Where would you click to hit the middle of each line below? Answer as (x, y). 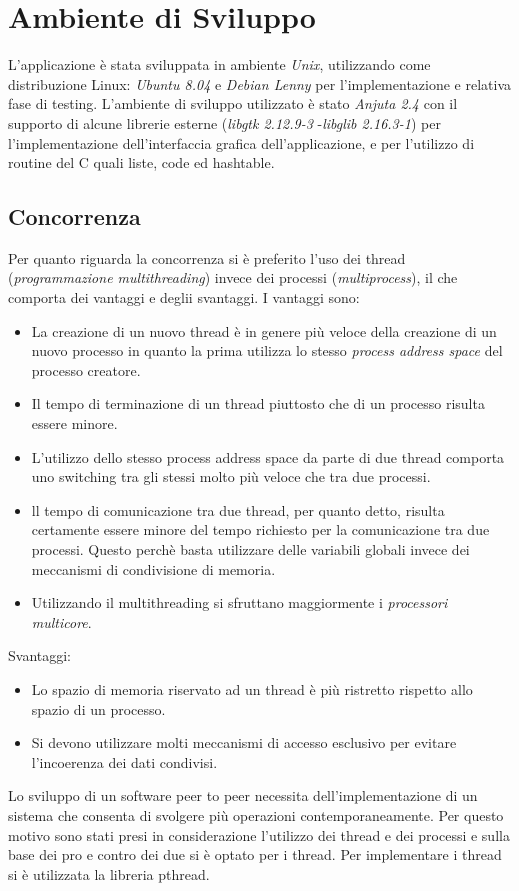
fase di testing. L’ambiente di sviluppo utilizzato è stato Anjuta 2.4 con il (233, 103)
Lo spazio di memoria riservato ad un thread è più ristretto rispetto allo (252, 688)
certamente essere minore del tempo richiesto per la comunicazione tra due (260, 529)
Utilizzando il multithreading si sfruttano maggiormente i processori (239, 602)
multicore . (61, 621)
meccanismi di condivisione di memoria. (153, 568)
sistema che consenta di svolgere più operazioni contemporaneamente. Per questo (256, 814)
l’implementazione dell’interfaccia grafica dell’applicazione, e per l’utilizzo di (241, 142)
